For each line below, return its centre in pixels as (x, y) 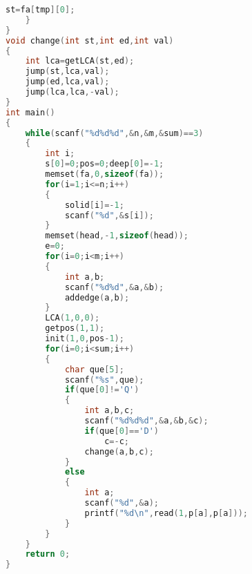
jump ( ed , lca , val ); (67, 82)
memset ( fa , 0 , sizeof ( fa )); (105, 174)
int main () (30, 112)
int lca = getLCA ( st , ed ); (80, 61)
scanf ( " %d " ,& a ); (122, 503)
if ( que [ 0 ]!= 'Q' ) (102, 390)
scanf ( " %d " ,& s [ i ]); (109, 215)
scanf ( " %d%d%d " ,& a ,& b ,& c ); (146, 421)
